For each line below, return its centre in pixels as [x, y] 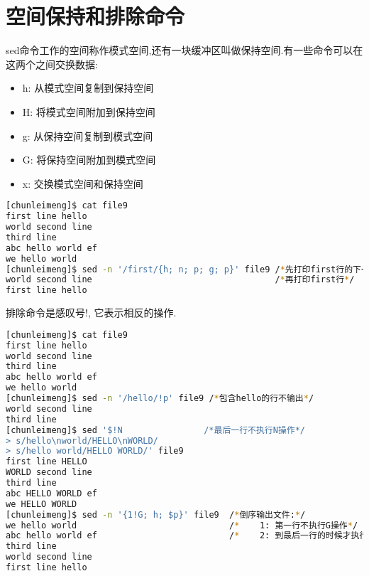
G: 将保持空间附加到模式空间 [89, 160]
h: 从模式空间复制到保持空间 [88, 88]
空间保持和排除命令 [95, 16]
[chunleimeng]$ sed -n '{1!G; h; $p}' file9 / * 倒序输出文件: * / [156, 514]
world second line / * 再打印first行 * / [180, 280]
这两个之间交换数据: [52, 64]
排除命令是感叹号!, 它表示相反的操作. [91, 313]
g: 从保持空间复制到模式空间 [88, 135]
